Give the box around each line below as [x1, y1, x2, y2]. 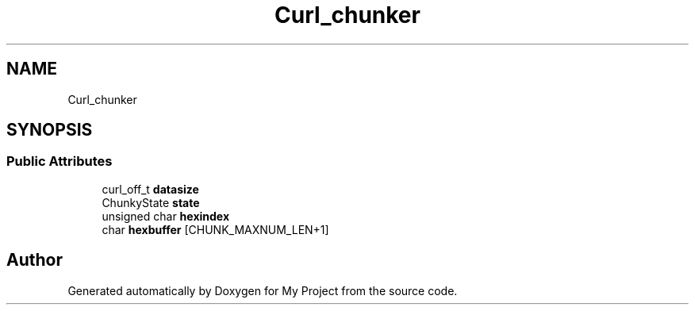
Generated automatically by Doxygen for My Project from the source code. [67, 283, 458, 298]
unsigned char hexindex [102, 209, 230, 223]
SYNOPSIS [6, 120, 93, 140]
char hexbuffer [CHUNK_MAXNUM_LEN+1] [102, 222, 329, 236]
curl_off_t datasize [102, 182, 199, 196]
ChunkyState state [102, 195, 200, 209]
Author [6, 250, 63, 271]
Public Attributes [6, 153, 113, 170]
